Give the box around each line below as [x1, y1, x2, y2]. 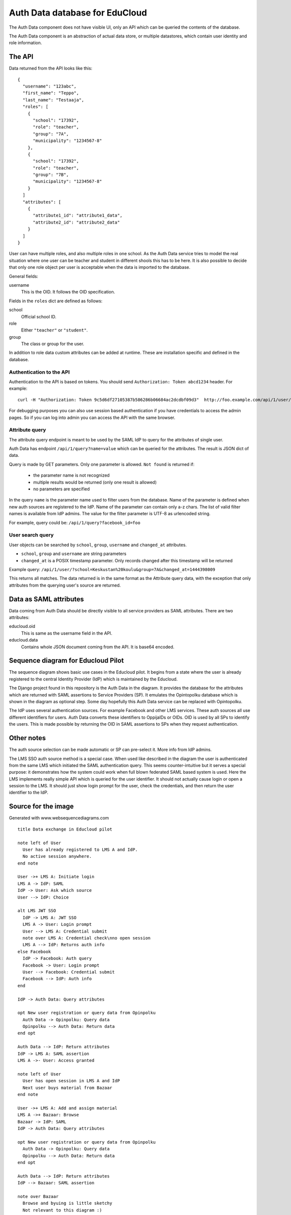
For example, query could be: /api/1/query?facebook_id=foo [9, 520, 141, 525]
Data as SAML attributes [9, 595, 84, 603]
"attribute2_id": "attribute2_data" [32, 219, 120, 225]
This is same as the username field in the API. [21, 630, 113, 636]
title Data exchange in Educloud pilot [17, 826, 113, 832]
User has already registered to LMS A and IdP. [22, 847, 138, 852]
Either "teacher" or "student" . [21, 327, 88, 333]
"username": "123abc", [22, 84, 77, 89]
